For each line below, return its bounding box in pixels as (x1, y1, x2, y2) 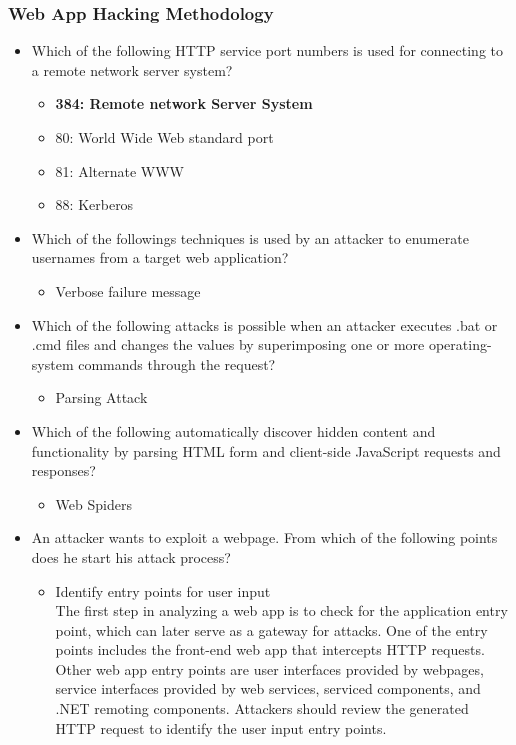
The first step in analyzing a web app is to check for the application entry (55, 600, 508, 621)
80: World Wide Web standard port (55, 127, 274, 147)
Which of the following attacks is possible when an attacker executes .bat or (31, 314, 498, 335)
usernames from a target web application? (31, 247, 289, 268)
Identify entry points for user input (55, 580, 271, 601)
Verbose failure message (55, 280, 201, 301)
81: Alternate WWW (55, 160, 184, 181)
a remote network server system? (31, 59, 233, 80)
